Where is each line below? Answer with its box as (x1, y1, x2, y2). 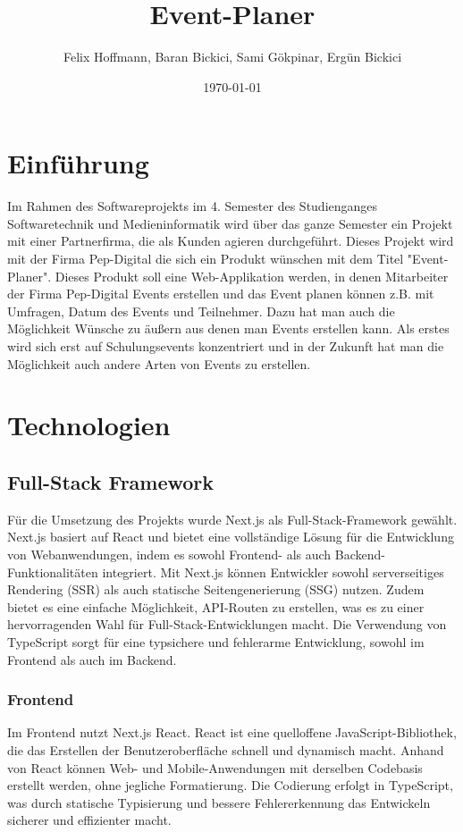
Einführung (7, 145, 149, 181)
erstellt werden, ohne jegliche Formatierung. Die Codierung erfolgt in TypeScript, (7, 776, 453, 794)
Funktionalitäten (7, 562, 98, 581)
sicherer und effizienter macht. (7, 811, 172, 829)
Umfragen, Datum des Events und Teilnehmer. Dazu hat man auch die (7, 301, 395, 320)
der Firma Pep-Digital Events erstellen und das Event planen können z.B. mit (7, 284, 434, 303)
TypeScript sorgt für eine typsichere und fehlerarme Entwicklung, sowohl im (7, 632, 425, 651)
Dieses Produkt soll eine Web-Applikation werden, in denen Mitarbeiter (55, 266, 449, 285)
